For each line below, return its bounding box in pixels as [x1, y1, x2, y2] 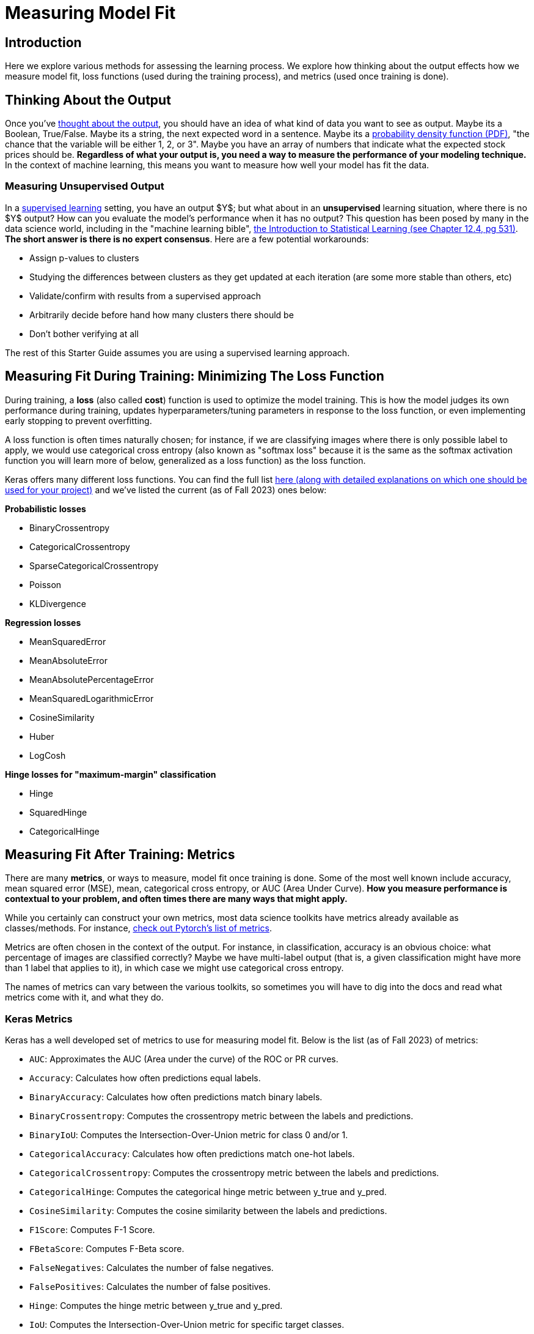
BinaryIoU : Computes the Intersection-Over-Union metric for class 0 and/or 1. [29, 1130, 348, 1141]
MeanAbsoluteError [29, 655, 108, 666]
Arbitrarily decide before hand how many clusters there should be [29, 309, 294, 320]
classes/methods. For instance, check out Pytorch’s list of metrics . [5, 923, 272, 934]
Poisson [29, 579, 62, 590]
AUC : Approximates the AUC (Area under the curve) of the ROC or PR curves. [29, 1054, 338, 1065]
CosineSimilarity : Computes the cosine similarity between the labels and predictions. [29, 1205, 387, 1217]
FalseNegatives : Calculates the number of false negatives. [29, 1262, 274, 1273]
